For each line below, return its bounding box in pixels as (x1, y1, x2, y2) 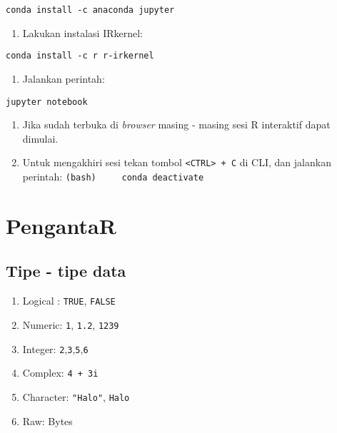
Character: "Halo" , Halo (22, 389, 130, 404)
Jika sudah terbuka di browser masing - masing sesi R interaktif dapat (22, 117, 331, 132)
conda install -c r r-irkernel (6, 51, 154, 61)
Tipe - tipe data (6, 260, 126, 282)
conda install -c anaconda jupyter (6, 5, 175, 15)
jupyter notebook (6, 96, 88, 107)
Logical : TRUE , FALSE (22, 293, 116, 308)
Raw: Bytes (22, 413, 73, 428)
